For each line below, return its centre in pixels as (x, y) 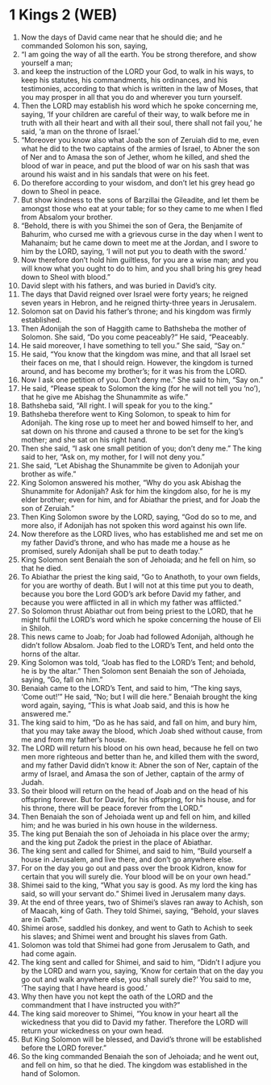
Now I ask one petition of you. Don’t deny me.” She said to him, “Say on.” (142, 380)
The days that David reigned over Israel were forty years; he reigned (134, 294)
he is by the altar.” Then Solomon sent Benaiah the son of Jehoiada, (133, 671)
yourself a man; (47, 63)
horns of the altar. (50, 654)
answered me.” (46, 713)
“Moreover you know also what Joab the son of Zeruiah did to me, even (140, 139)
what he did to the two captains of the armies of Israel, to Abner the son (140, 148)
